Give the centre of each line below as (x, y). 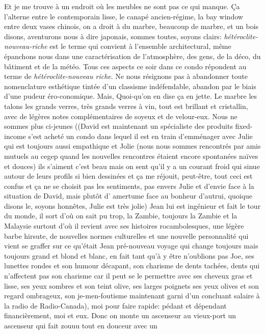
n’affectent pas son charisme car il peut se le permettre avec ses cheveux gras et (128, 276)
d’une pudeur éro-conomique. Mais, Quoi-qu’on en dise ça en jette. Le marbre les (131, 96)
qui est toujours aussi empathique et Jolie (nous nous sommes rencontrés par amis (132, 146)
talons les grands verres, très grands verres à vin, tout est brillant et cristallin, (126, 106)
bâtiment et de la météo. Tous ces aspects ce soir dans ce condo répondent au (125, 66)
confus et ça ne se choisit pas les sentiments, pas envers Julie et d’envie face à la (129, 186)
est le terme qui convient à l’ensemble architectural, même (140, 46)
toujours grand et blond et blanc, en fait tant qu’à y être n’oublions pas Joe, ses (129, 255)
